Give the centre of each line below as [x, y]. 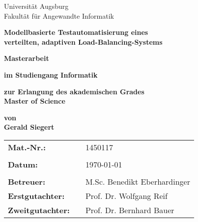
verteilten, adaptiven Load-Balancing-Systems [83, 42]
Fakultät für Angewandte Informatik [59, 15]
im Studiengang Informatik [51, 74]
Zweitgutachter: [39, 210]
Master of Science [35, 101]
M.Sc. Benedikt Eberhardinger [138, 181]
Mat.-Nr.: [27, 147]
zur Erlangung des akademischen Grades [74, 91]
